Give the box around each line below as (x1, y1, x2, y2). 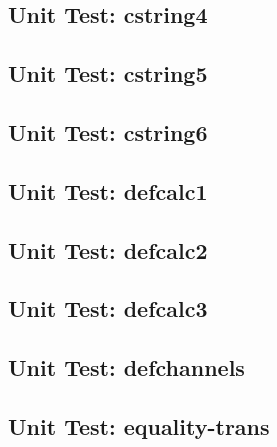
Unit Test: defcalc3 (8, 293, 208, 324)
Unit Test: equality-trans (8, 410, 270, 441)
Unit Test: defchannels (8, 352, 245, 383)
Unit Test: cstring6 (8, 116, 208, 147)
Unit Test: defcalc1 (8, 175, 208, 206)
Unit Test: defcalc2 (8, 234, 208, 265)
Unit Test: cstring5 (8, 58, 208, 89)
